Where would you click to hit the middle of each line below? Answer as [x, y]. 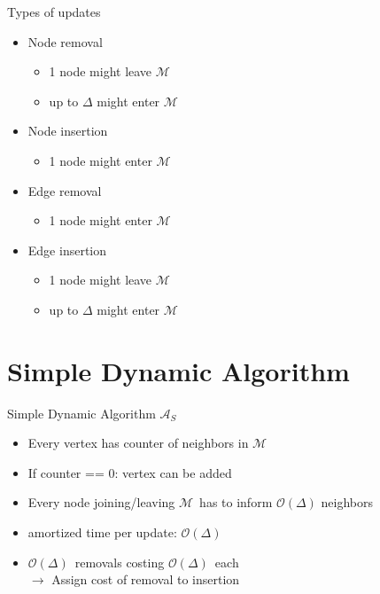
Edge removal [65, 190]
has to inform [236, 502]
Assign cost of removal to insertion [146, 579]
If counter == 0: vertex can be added [130, 472]
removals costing [120, 562]
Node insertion [68, 131]
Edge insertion [67, 250]
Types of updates [54, 12]
